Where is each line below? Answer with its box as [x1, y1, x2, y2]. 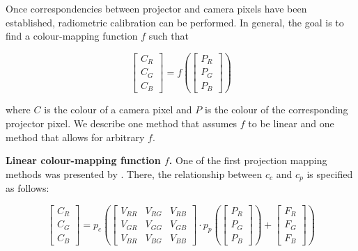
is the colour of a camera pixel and [44, 102, 192, 117]
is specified [306, 166, 353, 181]
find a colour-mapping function [6, 29, 138, 43]
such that [148, 29, 189, 43]
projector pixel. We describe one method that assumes [6, 115, 238, 130]
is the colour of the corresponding [204, 102, 348, 117]
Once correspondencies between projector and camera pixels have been [6, 1, 307, 15]
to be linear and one [248, 115, 334, 130]
